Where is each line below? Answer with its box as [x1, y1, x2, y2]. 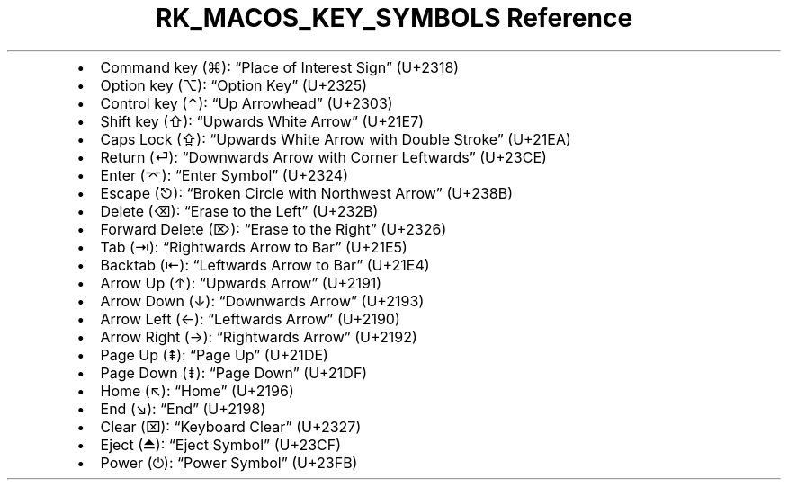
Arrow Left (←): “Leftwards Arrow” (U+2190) [100, 309, 400, 328]
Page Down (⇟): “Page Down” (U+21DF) [100, 363, 368, 382]
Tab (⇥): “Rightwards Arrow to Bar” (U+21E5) [100, 237, 407, 256]
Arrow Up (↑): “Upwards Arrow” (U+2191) [100, 273, 382, 292]
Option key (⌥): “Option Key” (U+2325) [100, 75, 368, 94]
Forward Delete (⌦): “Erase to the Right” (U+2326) [100, 219, 447, 238]
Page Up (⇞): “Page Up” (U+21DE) [100, 345, 328, 364]
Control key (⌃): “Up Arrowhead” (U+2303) [100, 93, 393, 112]
